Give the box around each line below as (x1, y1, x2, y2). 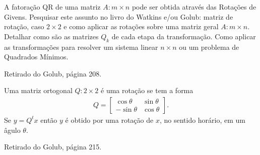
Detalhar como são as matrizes (4, 31, 99, 41)
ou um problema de (179, 41, 239, 52)
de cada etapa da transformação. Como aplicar (111, 31, 256, 41)
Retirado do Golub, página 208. (4, 68, 102, 79)
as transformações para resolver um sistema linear (4, 41, 158, 52)
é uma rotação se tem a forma (101, 85, 193, 96)
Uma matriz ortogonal (4, 85, 73, 96)
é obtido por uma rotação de (65, 114, 154, 125)
